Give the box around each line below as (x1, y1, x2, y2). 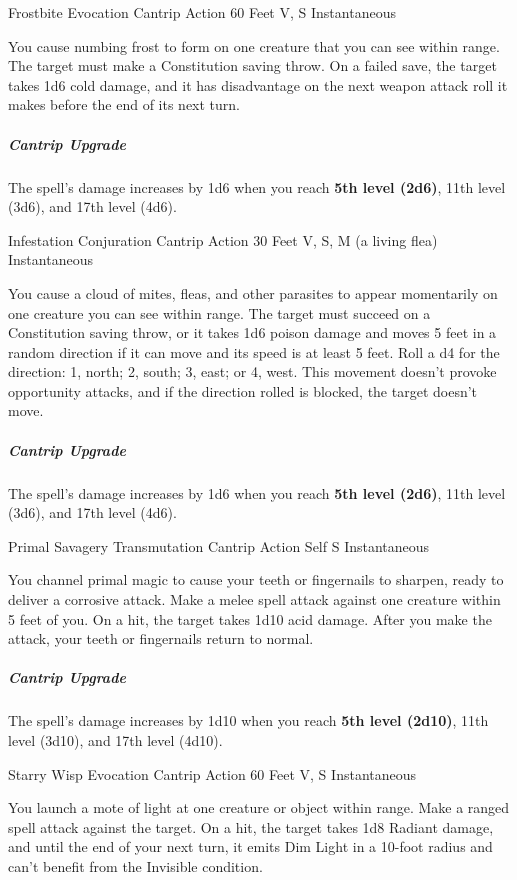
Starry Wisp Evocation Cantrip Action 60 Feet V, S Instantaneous (8, 763, 417, 784)
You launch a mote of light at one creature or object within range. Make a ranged (8, 797, 510, 818)
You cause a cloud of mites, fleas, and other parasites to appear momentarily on (8, 282, 498, 303)
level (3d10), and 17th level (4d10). (8, 729, 223, 750)
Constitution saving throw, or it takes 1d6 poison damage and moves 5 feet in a (8, 322, 497, 343)
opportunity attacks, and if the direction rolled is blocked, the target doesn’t (8, 380, 478, 401)
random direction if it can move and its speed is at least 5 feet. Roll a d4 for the (8, 341, 500, 362)
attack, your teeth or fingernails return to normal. (8, 628, 314, 649)
